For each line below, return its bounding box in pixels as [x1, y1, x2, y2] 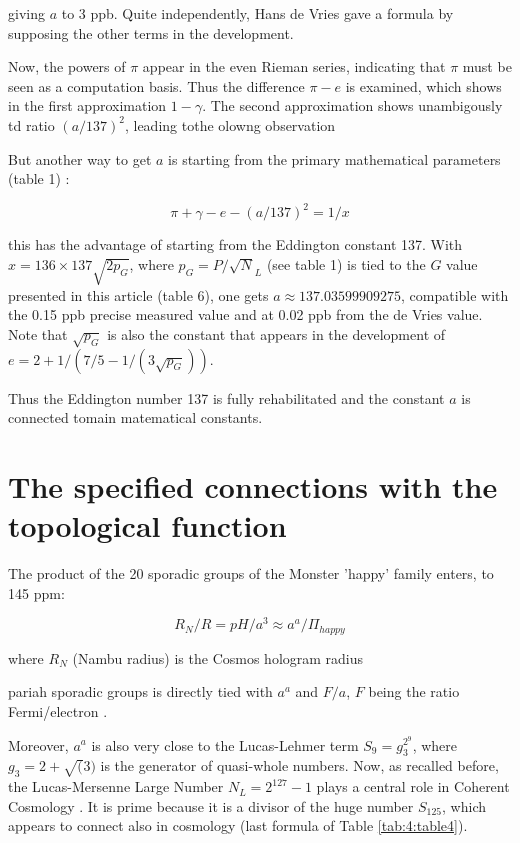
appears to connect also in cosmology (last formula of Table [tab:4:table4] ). [8, 815, 468, 836]
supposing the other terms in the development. [8, 22, 294, 43]
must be [462, 56, 512, 77]
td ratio [8, 114, 55, 135]
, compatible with [401, 284, 509, 305]
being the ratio [368, 681, 460, 702]
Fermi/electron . [8, 700, 108, 721]
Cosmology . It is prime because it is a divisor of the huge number [8, 795, 414, 816]
